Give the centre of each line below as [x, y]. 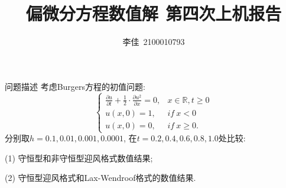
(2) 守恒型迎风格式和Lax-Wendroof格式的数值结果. [100, 178]
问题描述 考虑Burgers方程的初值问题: [75, 86]
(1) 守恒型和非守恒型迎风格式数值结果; [79, 158]
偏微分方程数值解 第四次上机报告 [154, 13]
